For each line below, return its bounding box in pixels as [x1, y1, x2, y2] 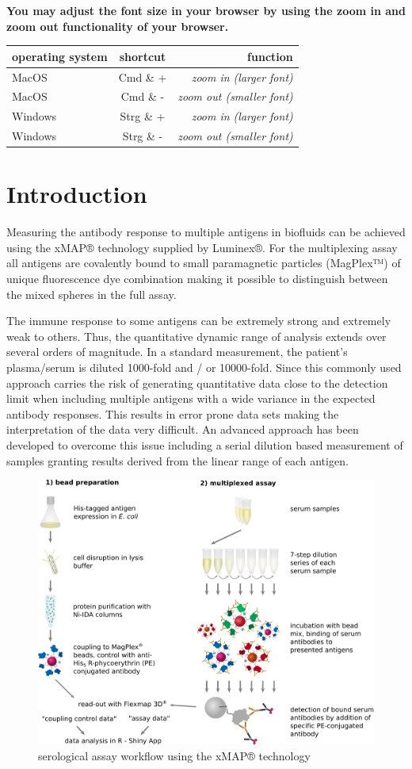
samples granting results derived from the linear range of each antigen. [6, 452, 349, 469]
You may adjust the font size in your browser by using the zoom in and [6, 2, 406, 18]
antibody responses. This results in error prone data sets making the [6, 405, 339, 422]
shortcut [119, 48, 166, 64]
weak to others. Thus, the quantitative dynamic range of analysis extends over [6, 327, 387, 344]
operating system [12, 48, 108, 64]
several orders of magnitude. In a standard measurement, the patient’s [6, 343, 348, 360]
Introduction [6, 178, 147, 210]
